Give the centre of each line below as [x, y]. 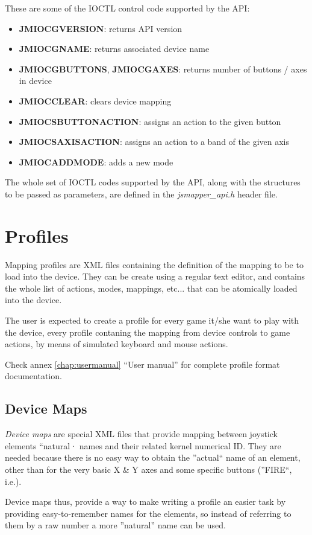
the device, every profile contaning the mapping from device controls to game [148, 332]
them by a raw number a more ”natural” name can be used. [115, 525]
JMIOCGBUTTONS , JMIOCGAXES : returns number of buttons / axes [163, 69]
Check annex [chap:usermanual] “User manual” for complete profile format [142, 364]
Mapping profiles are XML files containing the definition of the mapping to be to [154, 264]
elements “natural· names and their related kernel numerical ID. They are [143, 445]
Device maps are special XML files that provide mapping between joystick [141, 434]
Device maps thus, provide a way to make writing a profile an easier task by [145, 501]
